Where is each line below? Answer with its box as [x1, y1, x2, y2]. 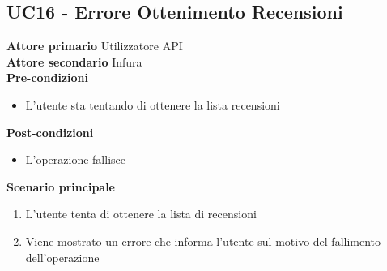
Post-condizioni [6, 123, 94, 140]
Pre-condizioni [6, 69, 89, 86]
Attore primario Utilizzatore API [6, 37, 183, 54]
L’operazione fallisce [25, 151, 125, 168]
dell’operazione [25, 248, 100, 265]
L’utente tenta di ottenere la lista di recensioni [25, 205, 257, 222]
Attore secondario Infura [6, 53, 142, 70]
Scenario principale [6, 178, 115, 195]
